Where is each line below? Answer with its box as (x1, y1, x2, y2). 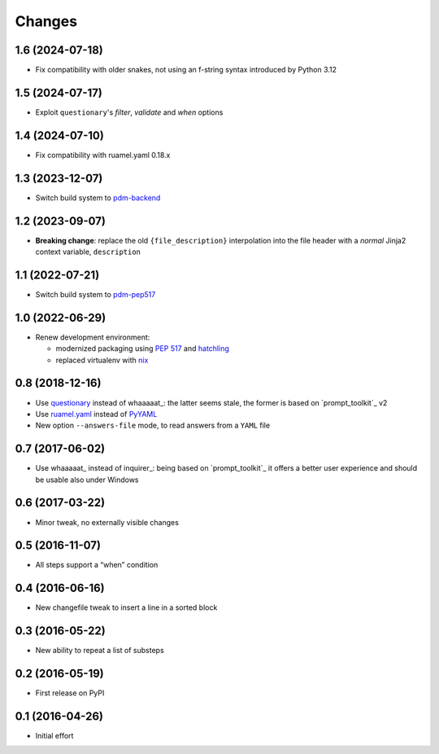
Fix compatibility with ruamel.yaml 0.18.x (35, 150, 171, 160)
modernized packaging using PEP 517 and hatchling (55, 344, 229, 353)
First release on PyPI (35, 688, 105, 698)
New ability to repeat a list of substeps (35, 646, 164, 655)
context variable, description (35, 247, 141, 256)
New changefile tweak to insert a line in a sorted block (35, 603, 218, 612)
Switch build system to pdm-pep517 (35, 289, 156, 299)
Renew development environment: (35, 332, 150, 342)
